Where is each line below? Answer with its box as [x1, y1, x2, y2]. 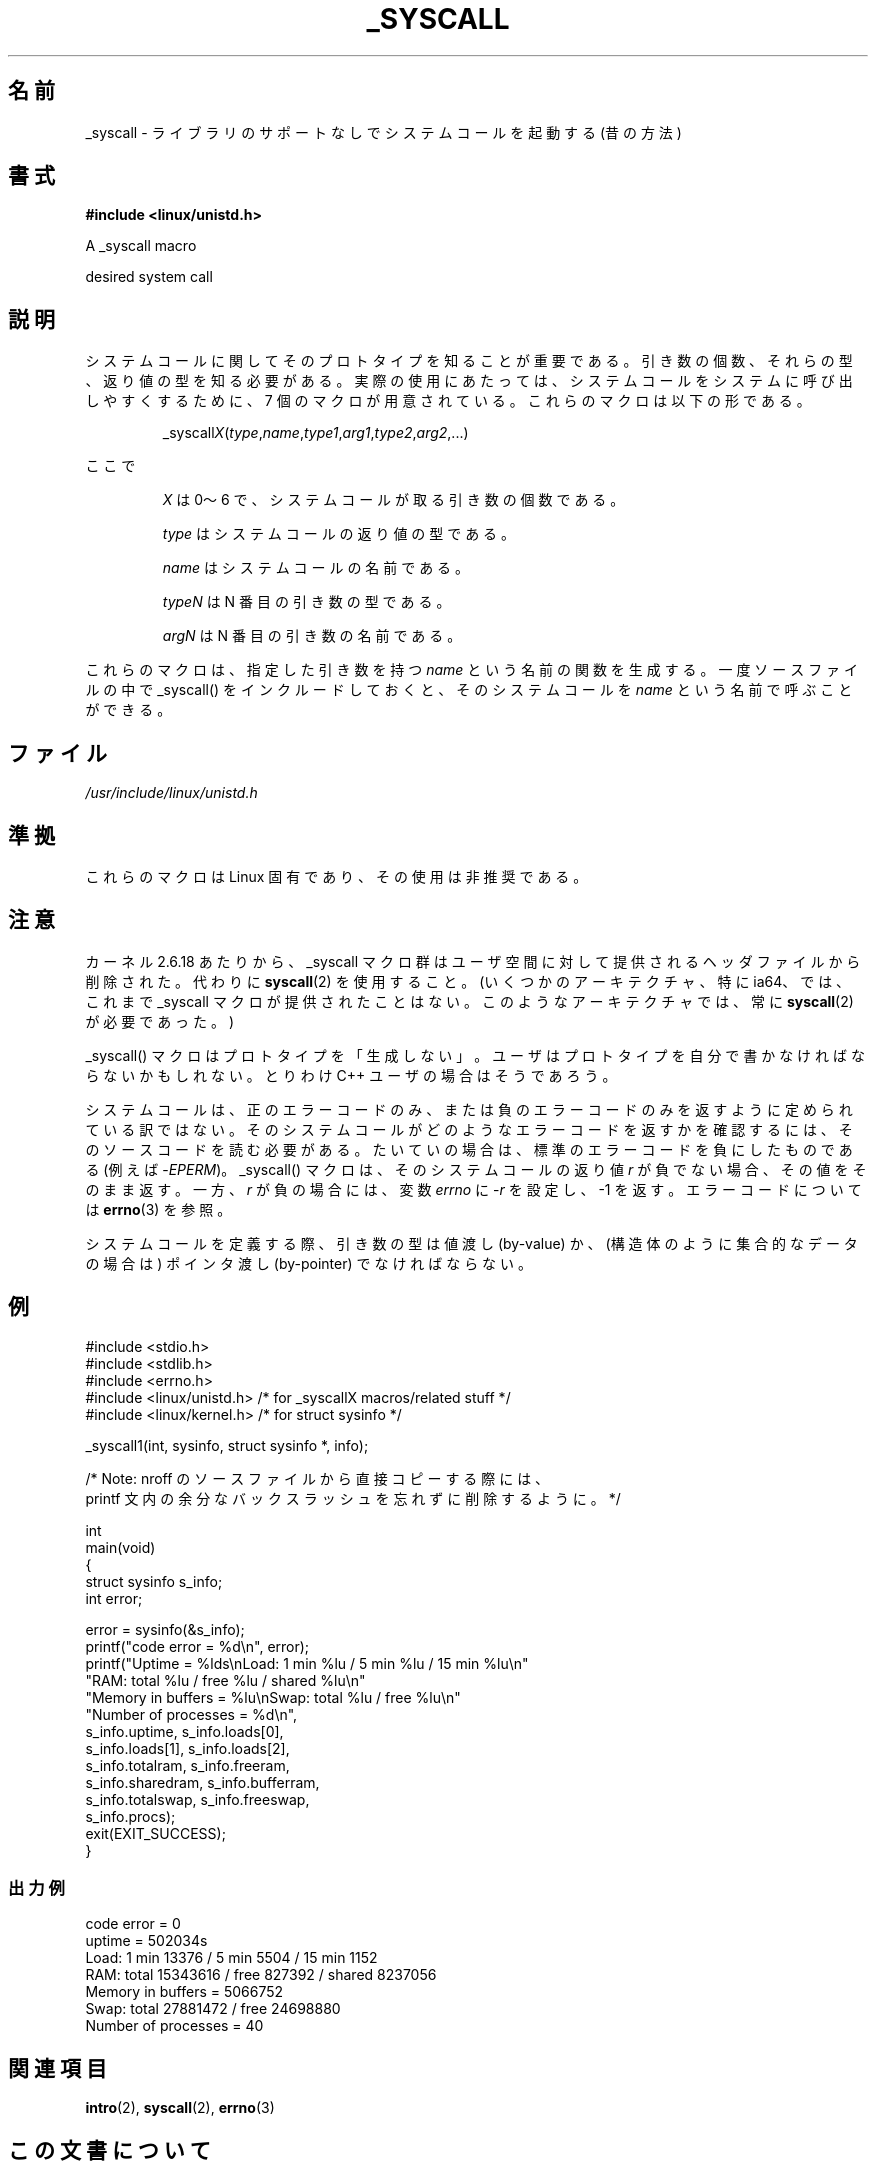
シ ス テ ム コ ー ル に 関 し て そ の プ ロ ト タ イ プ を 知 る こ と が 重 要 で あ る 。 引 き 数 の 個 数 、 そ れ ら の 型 [85, 352, 853, 370]
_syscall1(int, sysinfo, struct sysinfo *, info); [85, 1436, 369, 1454]
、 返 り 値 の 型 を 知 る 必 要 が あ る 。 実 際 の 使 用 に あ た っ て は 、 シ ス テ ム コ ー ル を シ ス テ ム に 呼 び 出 [85, 372, 853, 390]
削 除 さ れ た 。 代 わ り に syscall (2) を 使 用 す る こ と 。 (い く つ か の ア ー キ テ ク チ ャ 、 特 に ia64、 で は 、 [85, 972, 851, 990]
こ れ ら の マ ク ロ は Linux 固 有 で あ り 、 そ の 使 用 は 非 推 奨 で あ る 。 [85, 867, 588, 885]
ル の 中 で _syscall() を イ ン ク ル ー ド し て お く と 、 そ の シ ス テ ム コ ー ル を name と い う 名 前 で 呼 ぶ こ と [85, 681, 853, 699]
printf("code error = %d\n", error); [85, 1637, 310, 1655]
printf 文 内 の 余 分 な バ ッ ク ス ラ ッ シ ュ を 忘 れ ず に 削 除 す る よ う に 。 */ [85, 1489, 621, 1507]
